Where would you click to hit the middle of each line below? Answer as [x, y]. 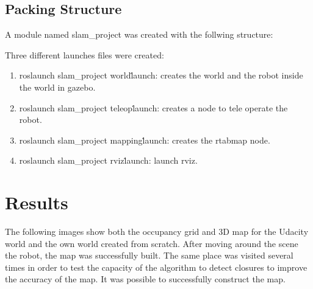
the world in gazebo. [57, 87]
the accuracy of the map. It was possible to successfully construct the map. [145, 279]
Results [37, 202]
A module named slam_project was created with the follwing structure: [139, 34]
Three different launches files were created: [85, 54]
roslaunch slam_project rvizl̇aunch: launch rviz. [108, 160]
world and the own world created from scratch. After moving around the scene [152, 243]
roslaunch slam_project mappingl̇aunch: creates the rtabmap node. [145, 140]
